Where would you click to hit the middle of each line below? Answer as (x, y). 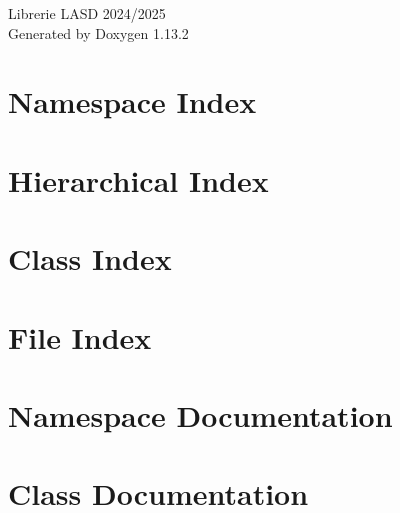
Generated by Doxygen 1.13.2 (98, 32)
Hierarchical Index (138, 179)
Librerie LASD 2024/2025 (87, 13)
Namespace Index (132, 101)
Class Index (90, 258)
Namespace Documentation (200, 414)
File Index (80, 336)
